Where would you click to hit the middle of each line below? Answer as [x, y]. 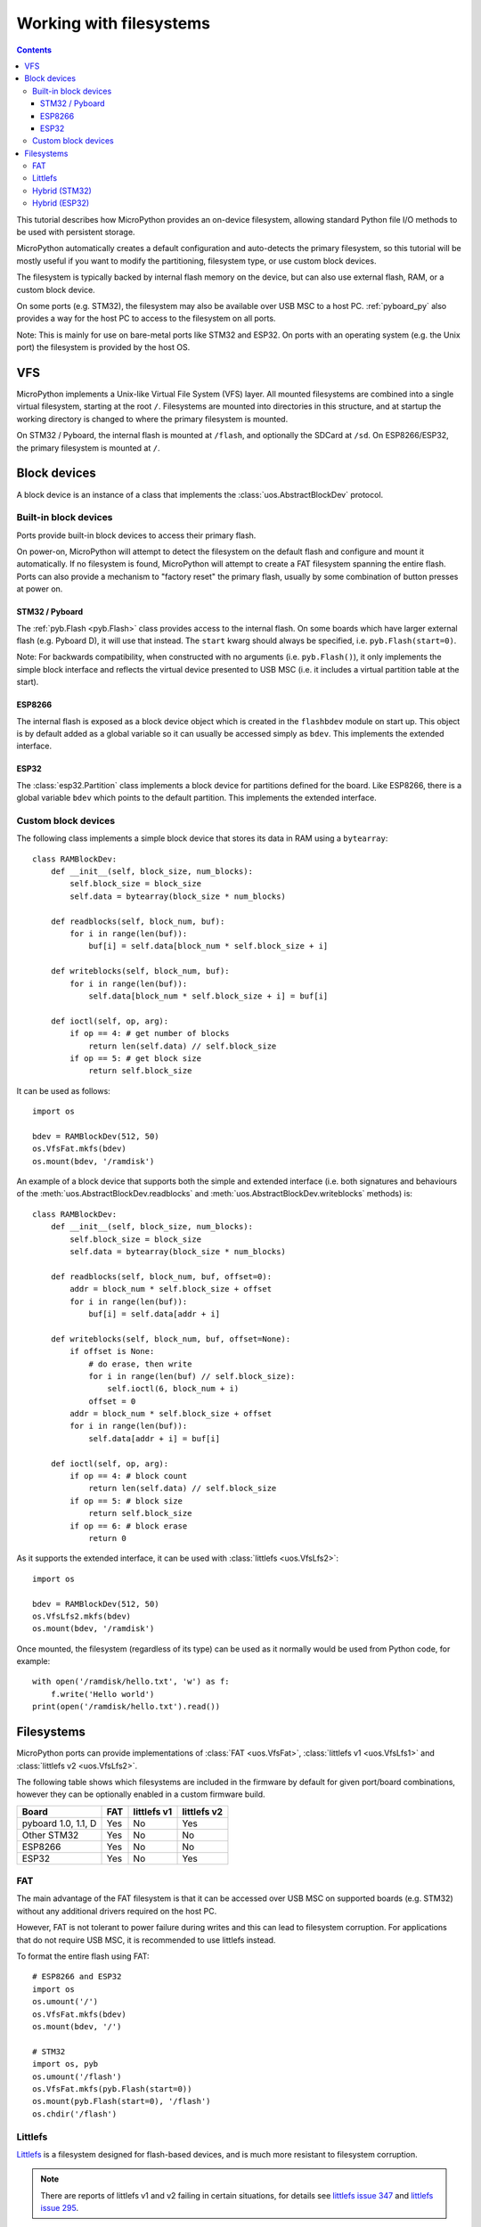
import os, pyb [65, 2064]
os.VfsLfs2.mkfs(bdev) [82, 1616]
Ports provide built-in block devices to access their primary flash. [136, 535]
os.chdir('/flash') [75, 2114]
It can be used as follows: [63, 1090]
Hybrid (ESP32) [61, 203]
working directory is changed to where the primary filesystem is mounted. [152, 419]
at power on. [40, 589]
